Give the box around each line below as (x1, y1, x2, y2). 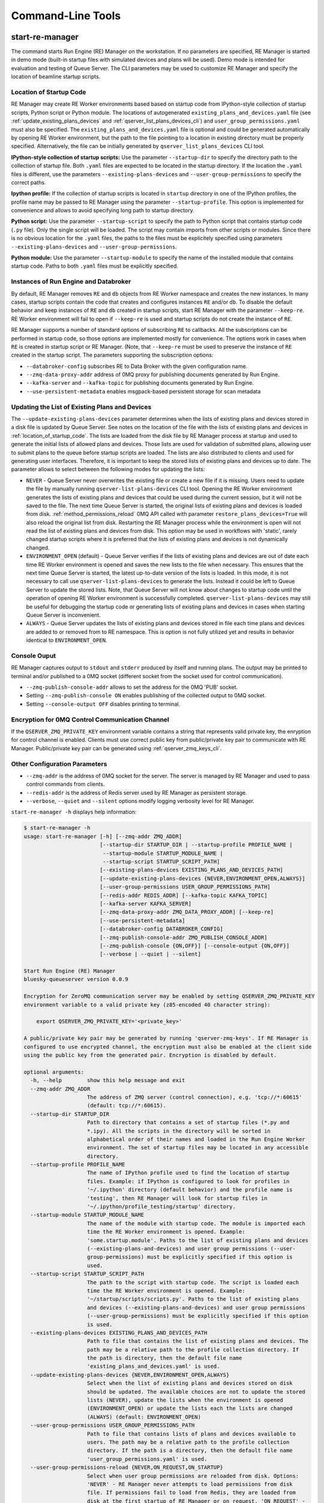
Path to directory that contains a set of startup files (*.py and (87, 1119, 290, 1126)
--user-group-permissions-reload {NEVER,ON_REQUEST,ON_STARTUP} (30, 1464, 223, 1471)
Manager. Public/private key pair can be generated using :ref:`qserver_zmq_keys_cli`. (11, 744, 222, 751)
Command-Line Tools (11, 9, 121, 22)
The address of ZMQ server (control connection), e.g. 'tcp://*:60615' (87, 1094, 302, 1100)
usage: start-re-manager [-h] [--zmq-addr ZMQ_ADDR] (23, 833, 182, 840)
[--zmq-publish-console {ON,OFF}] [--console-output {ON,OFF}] (99, 942, 290, 949)
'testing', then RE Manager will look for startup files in (87, 1195, 268, 1202)
